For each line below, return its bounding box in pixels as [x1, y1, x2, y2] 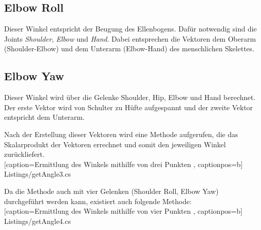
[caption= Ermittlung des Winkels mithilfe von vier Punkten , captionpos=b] [4, 206, 243, 216]
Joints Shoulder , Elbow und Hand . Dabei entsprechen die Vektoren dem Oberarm [4, 33, 256, 44]
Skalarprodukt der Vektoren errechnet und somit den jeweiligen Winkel [4, 139, 226, 149]
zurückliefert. [4, 149, 45, 159]
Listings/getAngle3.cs [4, 169, 71, 179]
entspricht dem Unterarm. [4, 112, 85, 122]
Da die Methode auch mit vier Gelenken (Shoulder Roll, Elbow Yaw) [4, 185, 219, 196]
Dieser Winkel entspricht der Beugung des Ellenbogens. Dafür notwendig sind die [4, 23, 257, 34]
